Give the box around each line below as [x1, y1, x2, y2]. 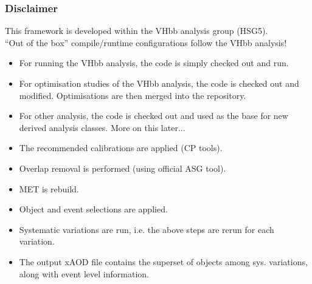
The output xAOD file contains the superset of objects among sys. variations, [19, 255, 308, 268]
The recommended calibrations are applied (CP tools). [19, 141, 223, 154]
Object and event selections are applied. [19, 203, 168, 215]
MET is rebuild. [19, 182, 79, 195]
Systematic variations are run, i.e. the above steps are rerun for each [19, 223, 274, 235]
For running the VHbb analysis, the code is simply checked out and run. [19, 56, 289, 69]
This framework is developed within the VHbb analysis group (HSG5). [5, 24, 268, 37]
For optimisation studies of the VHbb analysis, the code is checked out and [19, 77, 299, 89]
